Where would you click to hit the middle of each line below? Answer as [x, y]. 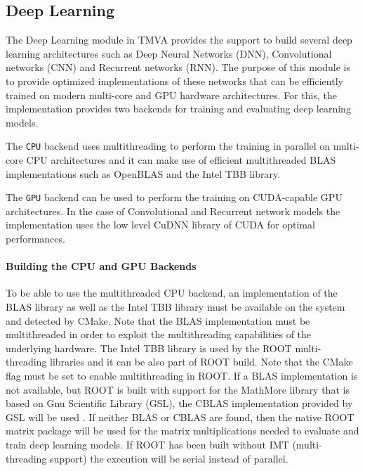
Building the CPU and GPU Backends [101, 266]
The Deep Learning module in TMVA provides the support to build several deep [179, 40]
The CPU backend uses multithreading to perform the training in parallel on [168, 146]
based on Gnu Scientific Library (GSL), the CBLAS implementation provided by [179, 403]
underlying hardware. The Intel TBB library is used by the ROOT [149, 348]
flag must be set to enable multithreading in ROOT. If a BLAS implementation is [182, 375]
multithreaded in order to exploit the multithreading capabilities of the [159, 334]
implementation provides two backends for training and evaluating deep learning [178, 109]
